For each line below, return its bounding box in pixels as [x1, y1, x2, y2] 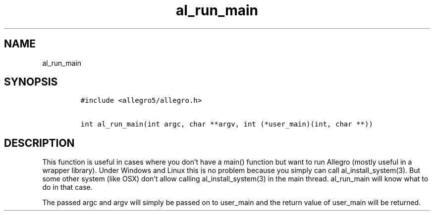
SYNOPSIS [4, 76, 58, 88]
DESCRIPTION [4, 136, 75, 149]
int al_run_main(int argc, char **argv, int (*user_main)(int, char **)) [80, 120, 373, 129]
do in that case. [42, 183, 93, 192]
